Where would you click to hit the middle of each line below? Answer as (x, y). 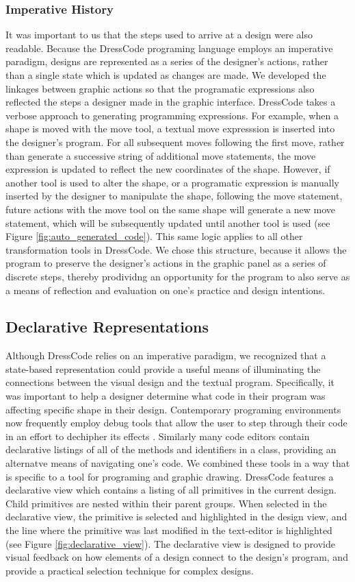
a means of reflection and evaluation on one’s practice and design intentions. (166, 290)
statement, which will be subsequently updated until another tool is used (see (168, 222)
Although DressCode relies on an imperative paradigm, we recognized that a (166, 355)
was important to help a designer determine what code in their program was (166, 396)
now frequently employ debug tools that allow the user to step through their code (176, 423)
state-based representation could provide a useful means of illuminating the (163, 368)
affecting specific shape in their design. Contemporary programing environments (173, 409)
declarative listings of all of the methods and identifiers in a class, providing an (171, 449)
